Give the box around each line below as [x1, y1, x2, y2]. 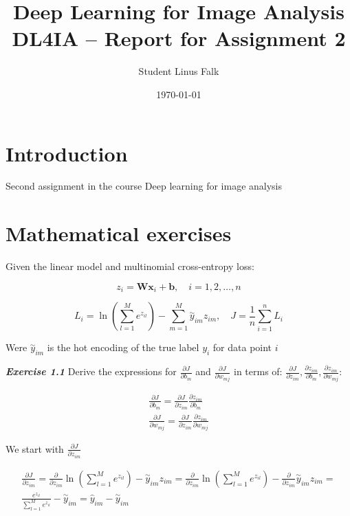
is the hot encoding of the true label [47, 340, 199, 355]
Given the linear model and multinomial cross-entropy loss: [6, 259, 254, 273]
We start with [6, 441, 64, 456]
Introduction [6, 139, 128, 167]
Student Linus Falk [138, 64, 219, 78]
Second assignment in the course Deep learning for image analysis [6, 179, 283, 193]
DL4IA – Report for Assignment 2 [12, 24, 346, 52]
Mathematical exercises [6, 219, 232, 247]
